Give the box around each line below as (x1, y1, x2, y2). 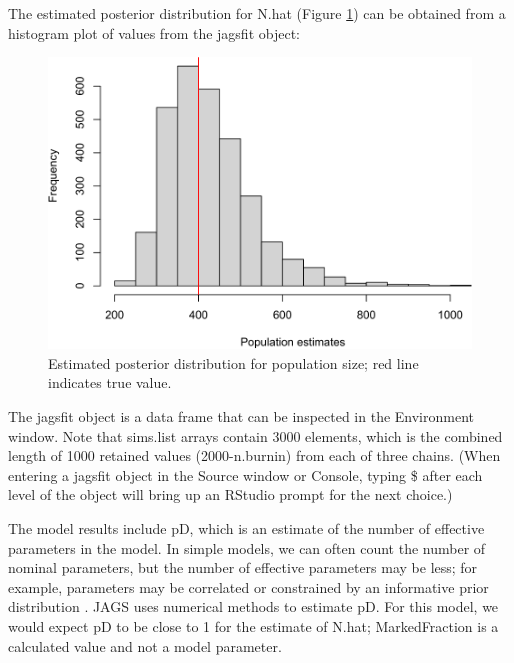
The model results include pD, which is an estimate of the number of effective (8, 517, 485, 538)
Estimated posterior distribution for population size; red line (48, 352, 419, 373)
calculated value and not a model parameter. (8, 635, 282, 656)
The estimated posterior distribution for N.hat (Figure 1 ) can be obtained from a (8, 3, 506, 23)
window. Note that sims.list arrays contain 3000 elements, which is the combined (8, 425, 503, 446)
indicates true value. (48, 372, 172, 393)
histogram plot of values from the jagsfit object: (8, 22, 300, 43)
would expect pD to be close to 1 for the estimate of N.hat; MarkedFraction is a (8, 615, 499, 636)
